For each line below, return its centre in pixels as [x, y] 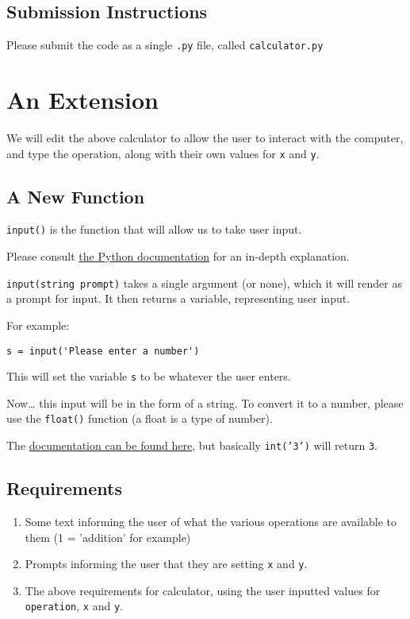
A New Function [76, 196]
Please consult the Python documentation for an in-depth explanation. [178, 256]
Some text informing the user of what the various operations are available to [211, 521]
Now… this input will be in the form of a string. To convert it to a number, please [205, 402]
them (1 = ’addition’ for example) [108, 537]
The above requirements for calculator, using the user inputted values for [203, 590]
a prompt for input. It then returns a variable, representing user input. [178, 298]
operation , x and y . [74, 606]
